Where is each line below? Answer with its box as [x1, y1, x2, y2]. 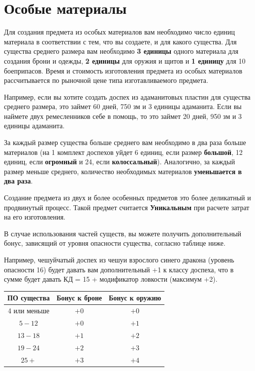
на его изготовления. [4, 212, 65, 222]
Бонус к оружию [109, 293, 161, 303]
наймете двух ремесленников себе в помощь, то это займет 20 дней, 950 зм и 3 [4, 111, 242, 121]
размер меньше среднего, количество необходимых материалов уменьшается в [4, 166, 242, 176]
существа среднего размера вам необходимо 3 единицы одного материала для [4, 46, 239, 56]
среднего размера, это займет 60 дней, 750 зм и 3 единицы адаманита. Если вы [4, 101, 242, 111]
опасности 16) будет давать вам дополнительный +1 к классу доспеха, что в [4, 264, 234, 274]
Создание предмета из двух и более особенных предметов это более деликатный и [4, 192, 251, 203]
